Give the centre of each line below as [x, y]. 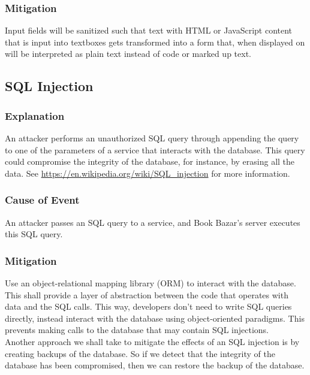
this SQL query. [34, 234]
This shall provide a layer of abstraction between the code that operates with [147, 294]
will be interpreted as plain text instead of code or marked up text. [128, 54]
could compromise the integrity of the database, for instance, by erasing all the [150, 161]
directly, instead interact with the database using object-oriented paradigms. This [155, 318]
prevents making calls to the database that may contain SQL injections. [137, 330]
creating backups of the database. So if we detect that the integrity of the [140, 353]
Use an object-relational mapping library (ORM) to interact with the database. [151, 283]
